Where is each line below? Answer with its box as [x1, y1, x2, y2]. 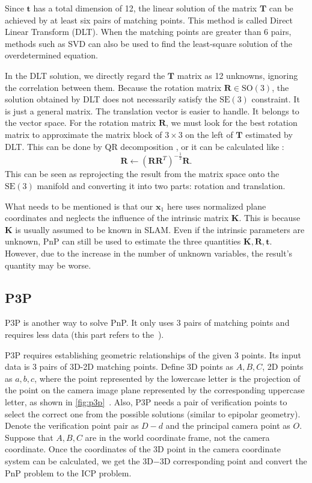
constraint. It [251, 93, 300, 105]
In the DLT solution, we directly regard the [5, 69, 165, 81]
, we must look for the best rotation [166, 116, 298, 129]
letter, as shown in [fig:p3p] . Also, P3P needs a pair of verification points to [5, 396, 287, 408]
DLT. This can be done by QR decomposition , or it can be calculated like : [5, 140, 284, 152]
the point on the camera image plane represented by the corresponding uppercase [5, 384, 305, 396]
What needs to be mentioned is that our [5, 199, 153, 212]
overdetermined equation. [5, 49, 98, 61]
